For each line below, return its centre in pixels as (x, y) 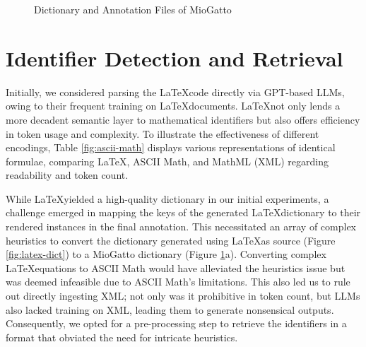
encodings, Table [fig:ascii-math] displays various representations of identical (171, 147)
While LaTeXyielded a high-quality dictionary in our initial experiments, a (167, 198)
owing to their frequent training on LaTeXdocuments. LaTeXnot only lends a (173, 106)
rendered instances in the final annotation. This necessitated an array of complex (181, 227)
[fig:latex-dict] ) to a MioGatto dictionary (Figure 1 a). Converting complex (166, 254)
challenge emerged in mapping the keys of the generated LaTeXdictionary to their (183, 212)
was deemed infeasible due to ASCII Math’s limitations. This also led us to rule (178, 282)
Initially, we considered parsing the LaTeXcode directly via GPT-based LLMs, (175, 92)
